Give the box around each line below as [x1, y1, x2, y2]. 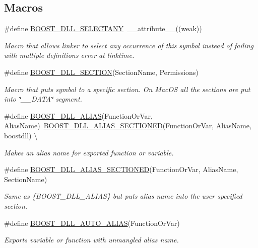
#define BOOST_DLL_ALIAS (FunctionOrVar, [4, 110, 153, 121]
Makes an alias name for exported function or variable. [4, 147, 174, 157]
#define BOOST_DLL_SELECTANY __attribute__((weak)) [4, 23, 202, 34]
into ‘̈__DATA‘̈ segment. [4, 94, 82, 104]
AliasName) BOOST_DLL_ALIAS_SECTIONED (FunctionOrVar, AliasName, [4, 120, 251, 131]
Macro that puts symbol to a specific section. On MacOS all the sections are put [4, 84, 250, 94]
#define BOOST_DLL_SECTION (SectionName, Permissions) [4, 66, 199, 77]
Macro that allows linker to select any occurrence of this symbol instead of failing [4, 40, 253, 50]
